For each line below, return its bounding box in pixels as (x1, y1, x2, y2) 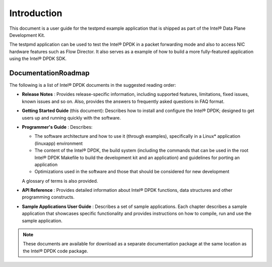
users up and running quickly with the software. (22, 115, 121, 121)
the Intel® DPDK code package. (23, 248, 88, 254)
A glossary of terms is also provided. (22, 178, 98, 184)
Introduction (9, 8, 62, 19)
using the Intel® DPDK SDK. (9, 56, 67, 62)
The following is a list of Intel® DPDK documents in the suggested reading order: (9, 82, 176, 88)
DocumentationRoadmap (9, 69, 90, 77)
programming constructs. (22, 194, 75, 200)
